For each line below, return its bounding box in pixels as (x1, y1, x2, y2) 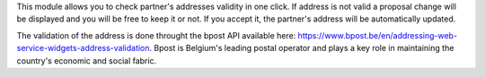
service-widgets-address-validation (16, 43, 150, 54)
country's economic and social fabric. (16, 55, 157, 66)
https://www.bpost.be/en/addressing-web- (297, 30, 458, 40)
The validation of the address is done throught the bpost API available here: (16, 30, 296, 40)
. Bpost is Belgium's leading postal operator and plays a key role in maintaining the (149, 43, 454, 54)
